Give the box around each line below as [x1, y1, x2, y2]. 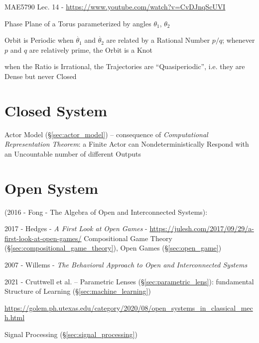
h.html [4, 312, 25, 323]
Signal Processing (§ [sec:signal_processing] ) [4, 329, 137, 339]
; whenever [222, 35, 255, 45]
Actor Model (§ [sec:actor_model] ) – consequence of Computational [4, 129, 208, 139]
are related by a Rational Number [106, 35, 210, 45]
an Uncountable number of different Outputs [4, 148, 141, 159]
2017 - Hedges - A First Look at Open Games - [4, 223, 147, 234]
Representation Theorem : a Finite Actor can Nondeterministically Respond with [4, 139, 249, 149]
